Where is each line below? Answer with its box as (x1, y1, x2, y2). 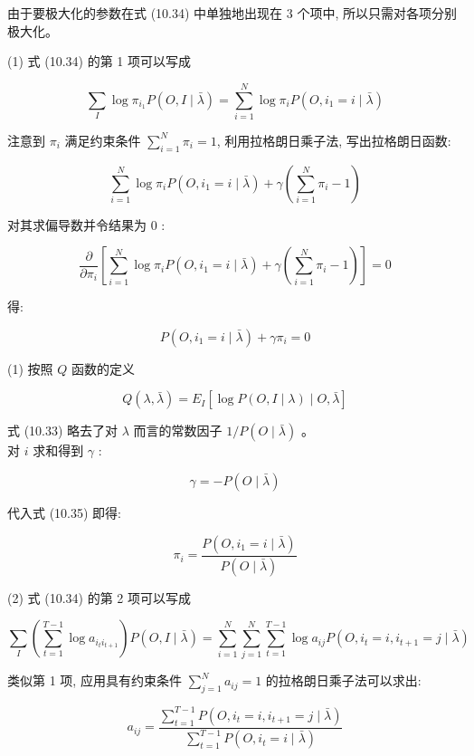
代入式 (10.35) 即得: (7, 503, 121, 522)
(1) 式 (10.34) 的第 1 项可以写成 (7, 52, 191, 71)
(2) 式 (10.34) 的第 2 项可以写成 (7, 588, 191, 607)
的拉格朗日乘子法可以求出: (265, 671, 422, 690)
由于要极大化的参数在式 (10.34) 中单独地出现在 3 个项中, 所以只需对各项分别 (7, 4, 457, 22)
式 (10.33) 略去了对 (7, 421, 118, 440)
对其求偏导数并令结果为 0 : (7, 215, 166, 234)
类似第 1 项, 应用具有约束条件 (7, 671, 182, 690)
